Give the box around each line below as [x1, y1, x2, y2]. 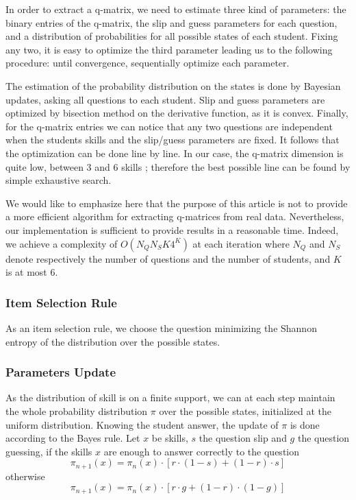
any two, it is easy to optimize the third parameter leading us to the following [5, 42, 333, 56]
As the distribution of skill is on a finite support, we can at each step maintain [5, 390, 335, 405]
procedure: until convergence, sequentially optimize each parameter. [5, 56, 290, 70]
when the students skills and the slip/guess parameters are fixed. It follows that [5, 132, 340, 147]
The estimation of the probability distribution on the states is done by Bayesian [5, 78, 341, 93]
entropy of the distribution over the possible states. [5, 334, 220, 348]
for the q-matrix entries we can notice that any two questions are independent [5, 119, 333, 133]
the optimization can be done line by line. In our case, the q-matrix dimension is [5, 145, 344, 160]
